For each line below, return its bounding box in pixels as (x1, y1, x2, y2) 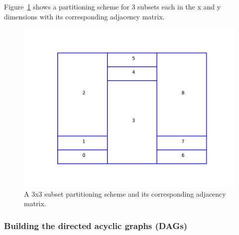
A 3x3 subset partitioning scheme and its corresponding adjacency (24, 188, 226, 199)
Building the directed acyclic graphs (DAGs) (4, 219, 187, 232)
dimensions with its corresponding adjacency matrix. (4, 11, 165, 21)
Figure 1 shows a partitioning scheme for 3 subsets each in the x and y (4, 1, 221, 11)
